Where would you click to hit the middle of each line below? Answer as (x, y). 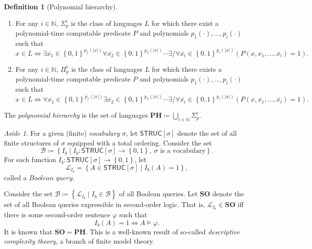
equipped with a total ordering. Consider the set (139, 142)
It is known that (28, 231)
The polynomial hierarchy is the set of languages (76, 115)
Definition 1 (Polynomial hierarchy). (61, 6)
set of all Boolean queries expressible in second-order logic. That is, (104, 204)
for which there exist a (185, 23)
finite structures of (31, 142)
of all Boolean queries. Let (158, 194)
